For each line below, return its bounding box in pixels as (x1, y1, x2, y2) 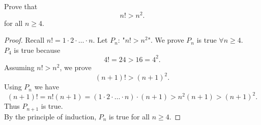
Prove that (4, 1, 38, 11)
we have (34, 81, 59, 92)
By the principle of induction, (4, 111, 97, 121)
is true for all (109, 111, 150, 121)
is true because (14, 44, 61, 55)
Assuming (4, 61, 35, 72)
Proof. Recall (4, 35, 45, 45)
